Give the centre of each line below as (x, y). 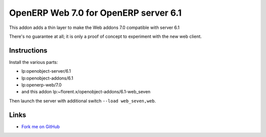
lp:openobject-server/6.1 (46, 71)
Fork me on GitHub (41, 126)
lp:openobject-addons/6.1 (47, 78)
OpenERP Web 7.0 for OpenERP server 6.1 (95, 13)
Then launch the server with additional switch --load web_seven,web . (83, 101)
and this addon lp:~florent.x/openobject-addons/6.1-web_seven (86, 92)
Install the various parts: (33, 62)
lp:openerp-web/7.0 (41, 85)
